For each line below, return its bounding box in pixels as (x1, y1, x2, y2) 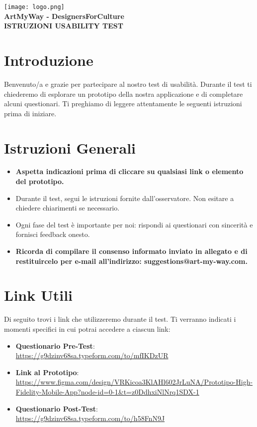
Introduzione (4, 50, 93, 70)
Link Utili (4, 285, 73, 305)
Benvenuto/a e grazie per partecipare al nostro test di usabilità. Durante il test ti (4, 78, 252, 89)
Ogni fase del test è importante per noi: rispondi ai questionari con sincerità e (15, 219, 253, 229)
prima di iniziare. (4, 108, 57, 118)
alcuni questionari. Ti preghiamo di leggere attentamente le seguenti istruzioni (4, 98, 242, 109)
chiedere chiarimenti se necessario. (15, 203, 120, 213)
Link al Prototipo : (15, 367, 79, 377)
